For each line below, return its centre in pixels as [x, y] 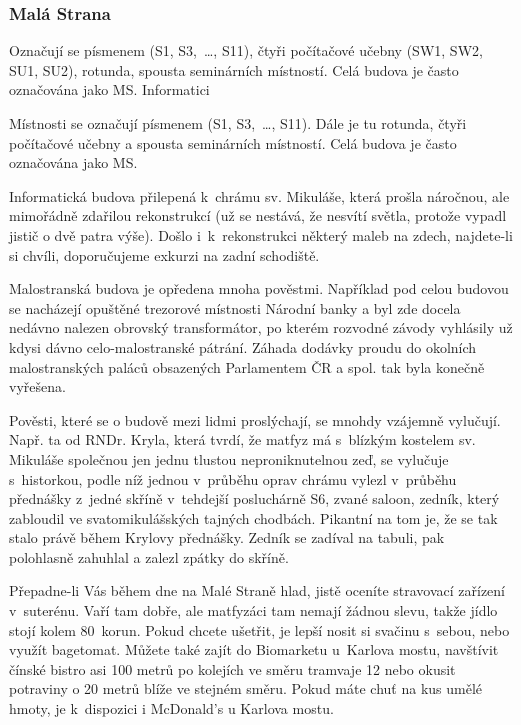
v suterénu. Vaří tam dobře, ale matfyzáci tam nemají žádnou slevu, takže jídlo [253, 610]
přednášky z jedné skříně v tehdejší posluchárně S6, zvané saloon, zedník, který [254, 498]
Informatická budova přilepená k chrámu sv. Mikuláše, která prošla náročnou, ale [259, 195]
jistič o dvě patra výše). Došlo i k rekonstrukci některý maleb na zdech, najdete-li [261, 234]
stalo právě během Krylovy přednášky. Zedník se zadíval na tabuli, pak [227, 537]
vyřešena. [37, 386]
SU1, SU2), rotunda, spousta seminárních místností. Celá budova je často [234, 69]
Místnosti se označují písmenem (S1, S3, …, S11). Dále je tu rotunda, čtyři [238, 123]
